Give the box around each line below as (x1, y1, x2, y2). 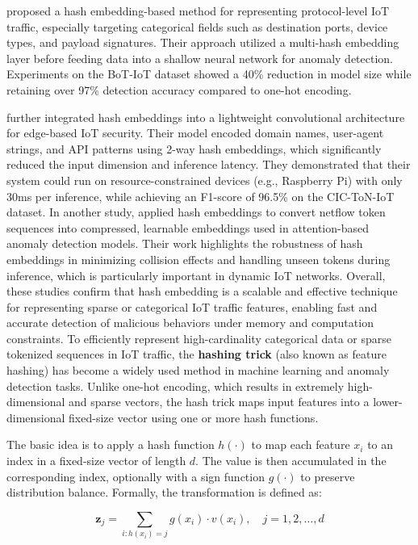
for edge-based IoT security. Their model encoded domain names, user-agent (6, 124, 384, 141)
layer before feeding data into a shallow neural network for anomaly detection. (6, 49, 394, 66)
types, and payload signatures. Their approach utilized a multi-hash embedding (6, 34, 399, 51)
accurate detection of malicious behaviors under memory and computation (6, 314, 374, 331)
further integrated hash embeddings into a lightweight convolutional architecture (6, 108, 405, 125)
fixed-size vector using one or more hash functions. (69, 409, 319, 426)
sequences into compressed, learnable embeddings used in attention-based (6, 219, 369, 236)
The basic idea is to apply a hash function (6, 436, 215, 453)
